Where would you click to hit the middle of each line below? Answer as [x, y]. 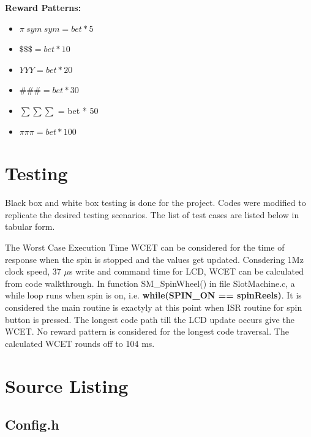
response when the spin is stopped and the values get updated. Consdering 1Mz [154, 259]
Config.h [32, 424]
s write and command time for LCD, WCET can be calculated [186, 271]
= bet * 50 [78, 110]
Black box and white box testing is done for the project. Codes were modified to [155, 203]
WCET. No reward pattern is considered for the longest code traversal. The [147, 331]
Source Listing [67, 385]
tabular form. [30, 226]
